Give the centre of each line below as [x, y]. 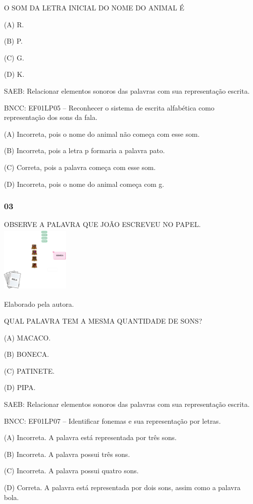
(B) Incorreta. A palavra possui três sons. [67, 454]
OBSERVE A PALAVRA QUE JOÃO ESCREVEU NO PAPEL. [102, 224]
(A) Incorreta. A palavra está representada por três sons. [90, 437]
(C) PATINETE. [29, 370]
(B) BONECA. [26, 354]
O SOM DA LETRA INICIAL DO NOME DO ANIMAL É [94, 7]
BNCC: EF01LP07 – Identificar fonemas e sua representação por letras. [112, 420]
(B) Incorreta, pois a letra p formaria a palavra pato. [84, 150]
